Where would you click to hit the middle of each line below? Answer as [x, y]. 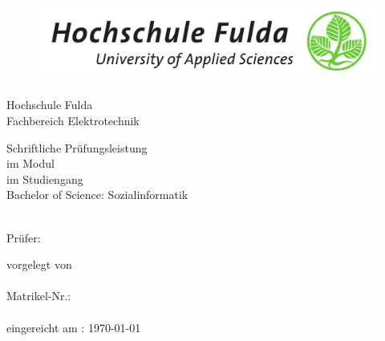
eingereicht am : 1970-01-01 [74, 327]
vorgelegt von [39, 264]
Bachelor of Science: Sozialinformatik [97, 195]
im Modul [30, 163]
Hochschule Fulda [50, 105]
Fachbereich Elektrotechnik [73, 120]
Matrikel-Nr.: [39, 296]
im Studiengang [45, 179]
